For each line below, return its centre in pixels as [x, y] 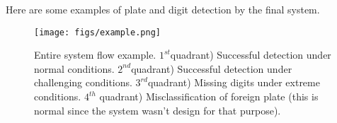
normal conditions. [74, 68]
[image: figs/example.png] [97, 32]
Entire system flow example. [95, 55]
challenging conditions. [83, 82]
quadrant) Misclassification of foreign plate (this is [209, 96]
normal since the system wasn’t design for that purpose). [158, 110]
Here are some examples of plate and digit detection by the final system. [163, 9]
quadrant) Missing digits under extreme [234, 82]
